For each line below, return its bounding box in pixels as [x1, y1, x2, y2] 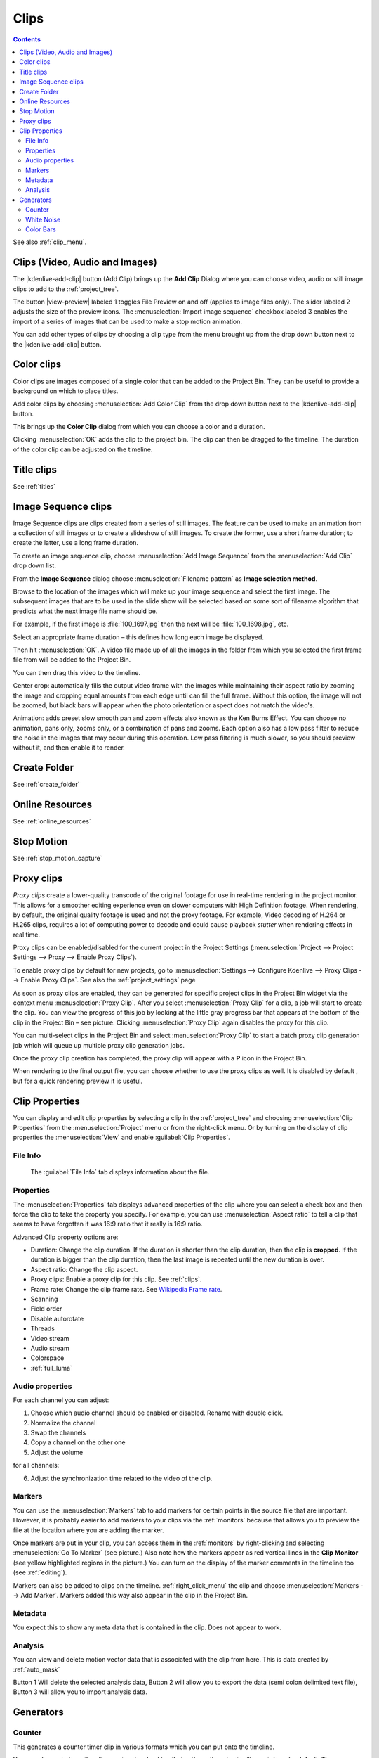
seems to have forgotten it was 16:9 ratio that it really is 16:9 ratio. [13, 1220, 203, 1228]
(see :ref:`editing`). [13, 1568, 67, 1577]
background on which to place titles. [13, 387, 119, 395]
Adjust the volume [30, 1448, 84, 1456]
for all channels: [13, 1461, 60, 1470]
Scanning [30, 1295, 58, 1304]
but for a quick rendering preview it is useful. [13, 1077, 143, 1085]
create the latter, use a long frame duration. [13, 539, 138, 547]
